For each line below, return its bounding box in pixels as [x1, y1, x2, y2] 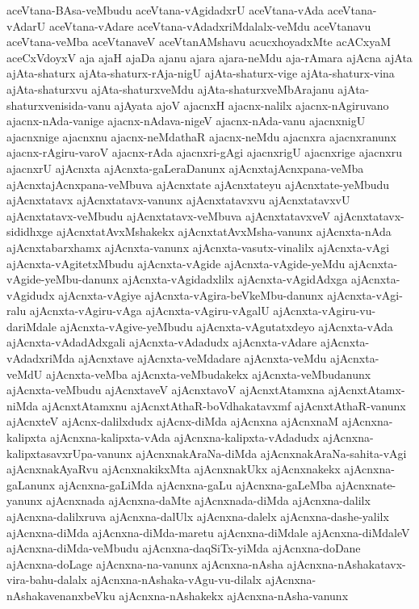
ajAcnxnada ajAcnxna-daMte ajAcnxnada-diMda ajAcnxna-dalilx [46, 492, 371, 509]
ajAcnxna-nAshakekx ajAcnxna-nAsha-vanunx [119, 586, 349, 603]
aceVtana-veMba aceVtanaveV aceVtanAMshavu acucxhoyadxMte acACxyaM [6, 33, 392, 50]
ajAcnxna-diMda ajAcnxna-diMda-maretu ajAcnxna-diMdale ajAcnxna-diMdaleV [6, 523, 410, 540]
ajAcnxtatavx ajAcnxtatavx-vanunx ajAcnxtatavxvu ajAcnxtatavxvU [6, 191, 350, 208]
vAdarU [6, 17, 46, 34]
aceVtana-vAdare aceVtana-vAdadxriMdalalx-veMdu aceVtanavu [48, 17, 371, 34]
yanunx [6, 492, 43, 509]
